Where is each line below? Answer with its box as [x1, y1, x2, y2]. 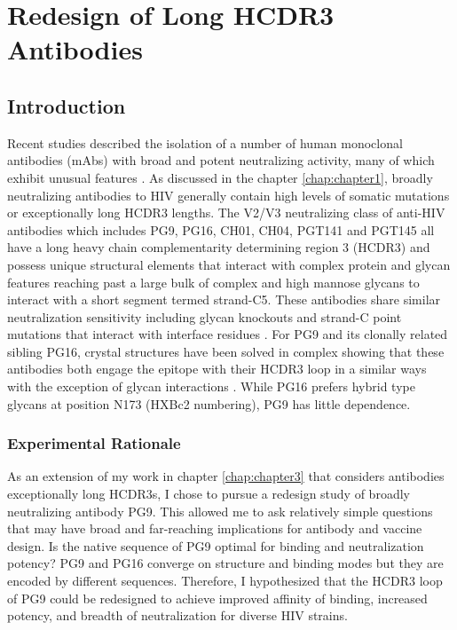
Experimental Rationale [7, 432, 181, 454]
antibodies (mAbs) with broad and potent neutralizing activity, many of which [7, 151, 435, 169]
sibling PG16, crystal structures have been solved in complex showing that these [7, 342, 445, 360]
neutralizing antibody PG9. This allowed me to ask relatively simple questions [7, 501, 433, 520]
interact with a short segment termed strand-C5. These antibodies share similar [7, 290, 441, 309]
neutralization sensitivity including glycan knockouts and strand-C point [7, 307, 402, 326]
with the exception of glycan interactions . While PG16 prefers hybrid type [7, 377, 415, 396]
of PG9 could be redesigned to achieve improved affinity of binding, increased [7, 588, 428, 607]
